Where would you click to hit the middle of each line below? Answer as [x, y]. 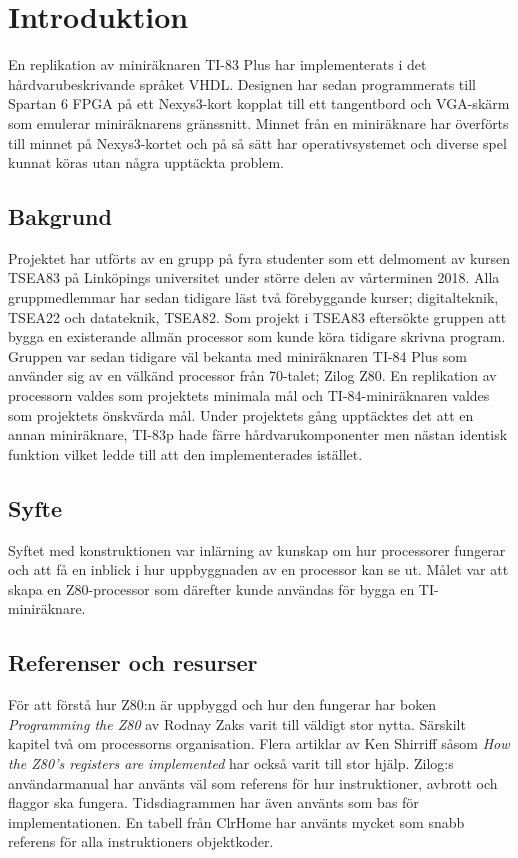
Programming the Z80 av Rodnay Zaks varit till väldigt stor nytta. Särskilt [237, 723]
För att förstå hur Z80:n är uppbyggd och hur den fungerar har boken [222, 704]
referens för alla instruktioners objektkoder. [141, 841]
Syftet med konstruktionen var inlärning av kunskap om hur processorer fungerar [257, 549]
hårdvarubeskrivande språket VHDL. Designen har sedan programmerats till [242, 83]
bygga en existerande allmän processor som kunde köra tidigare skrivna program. [257, 336]
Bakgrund [60, 216]
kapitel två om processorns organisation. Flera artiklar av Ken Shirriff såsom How [259, 743]
